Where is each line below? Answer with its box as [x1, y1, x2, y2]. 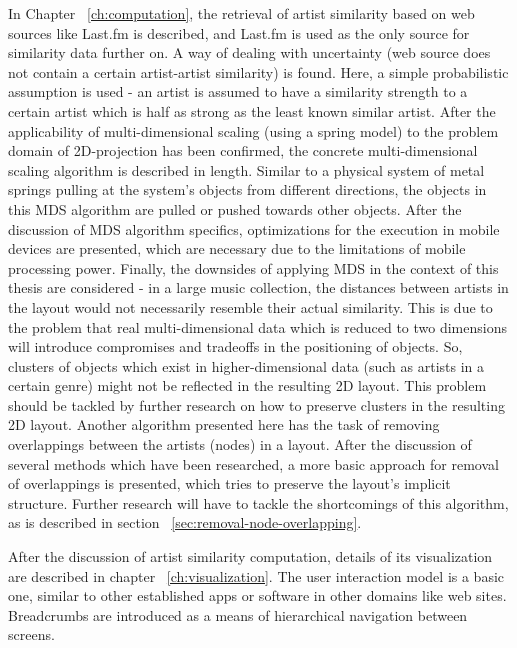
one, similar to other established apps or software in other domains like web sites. [8, 585, 507, 606]
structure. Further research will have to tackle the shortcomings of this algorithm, [8, 492, 509, 513]
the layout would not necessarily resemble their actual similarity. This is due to [8, 296, 493, 317]
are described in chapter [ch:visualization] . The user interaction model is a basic [8, 565, 505, 586]
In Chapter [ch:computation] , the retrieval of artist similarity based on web [8, 3, 475, 23]
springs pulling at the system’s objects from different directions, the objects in [8, 179, 487, 200]
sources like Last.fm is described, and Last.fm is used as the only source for [8, 22, 470, 43]
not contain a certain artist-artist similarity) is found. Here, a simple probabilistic [8, 61, 509, 82]
